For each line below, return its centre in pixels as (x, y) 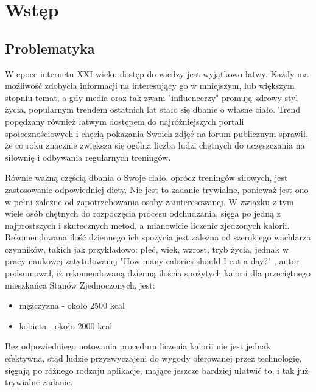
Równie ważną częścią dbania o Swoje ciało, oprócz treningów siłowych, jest (146, 177)
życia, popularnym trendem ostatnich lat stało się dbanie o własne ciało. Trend (153, 109)
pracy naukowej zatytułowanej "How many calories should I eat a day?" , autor (152, 261)
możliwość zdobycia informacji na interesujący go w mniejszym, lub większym (150, 86)
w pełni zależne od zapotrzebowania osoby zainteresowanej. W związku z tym (149, 201)
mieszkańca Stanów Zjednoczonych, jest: (80, 285)
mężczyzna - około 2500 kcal (72, 305)
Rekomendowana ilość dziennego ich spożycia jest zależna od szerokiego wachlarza (158, 237)
